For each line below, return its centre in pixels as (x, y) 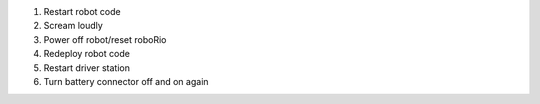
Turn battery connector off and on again (126, 81)
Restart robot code (82, 11)
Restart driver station (86, 67)
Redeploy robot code (86, 54)
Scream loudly (73, 26)
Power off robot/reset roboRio (105, 39)
